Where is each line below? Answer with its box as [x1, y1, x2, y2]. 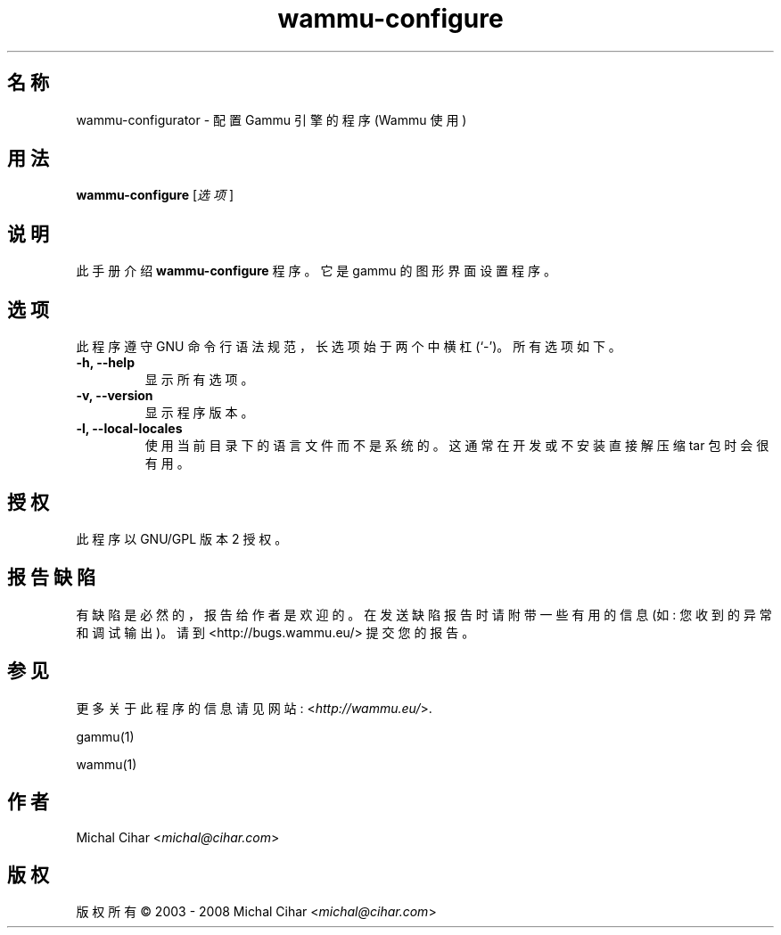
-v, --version [76, 388, 153, 404]
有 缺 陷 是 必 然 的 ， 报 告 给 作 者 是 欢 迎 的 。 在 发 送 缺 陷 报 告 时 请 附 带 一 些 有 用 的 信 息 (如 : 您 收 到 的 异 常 [76, 606, 772, 622]
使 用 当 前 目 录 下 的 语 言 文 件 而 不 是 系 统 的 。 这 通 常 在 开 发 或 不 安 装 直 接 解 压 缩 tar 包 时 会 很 [144, 438, 769, 454]
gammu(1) [76, 728, 135, 744]
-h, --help [76, 355, 135, 371]
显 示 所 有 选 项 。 [144, 372, 254, 388]
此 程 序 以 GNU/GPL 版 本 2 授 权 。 [76, 530, 288, 546]
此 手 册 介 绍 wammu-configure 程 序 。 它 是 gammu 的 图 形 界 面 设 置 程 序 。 [76, 263, 556, 279]
